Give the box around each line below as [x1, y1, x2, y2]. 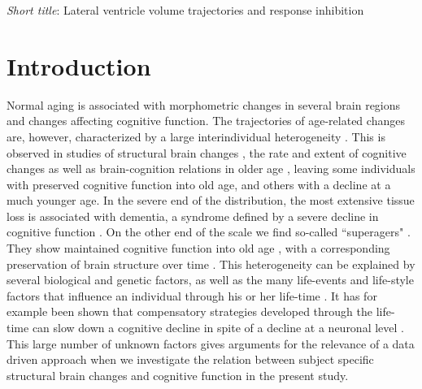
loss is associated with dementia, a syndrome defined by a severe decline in [7, 207, 379, 224]
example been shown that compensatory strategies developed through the [7, 303, 372, 320]
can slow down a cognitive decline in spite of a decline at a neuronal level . [32, 319, 404, 336]
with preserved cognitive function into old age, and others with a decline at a [7, 175, 391, 192]
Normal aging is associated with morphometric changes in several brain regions [7, 96, 401, 113]
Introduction [7, 49, 151, 82]
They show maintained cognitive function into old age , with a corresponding [7, 240, 390, 257]
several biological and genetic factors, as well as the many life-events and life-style [7, 271, 414, 288]
